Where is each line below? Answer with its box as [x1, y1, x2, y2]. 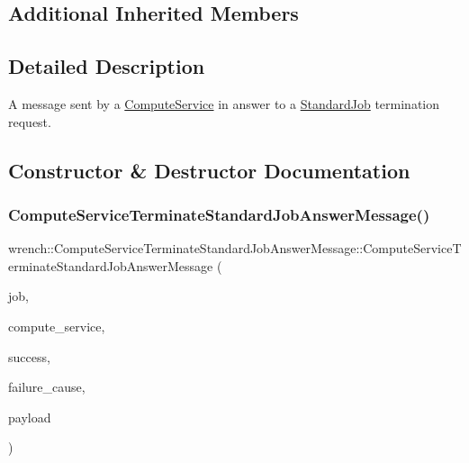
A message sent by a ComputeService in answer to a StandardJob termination [8, 94, 440, 113]
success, [8, 347, 50, 366]
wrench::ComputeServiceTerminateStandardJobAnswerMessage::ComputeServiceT [8, 239, 462, 258]
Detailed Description [8, 52, 205, 80]
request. [8, 112, 51, 131]
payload [8, 407, 51, 426]
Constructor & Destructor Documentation [8, 156, 410, 184]
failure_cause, [8, 377, 86, 396]
